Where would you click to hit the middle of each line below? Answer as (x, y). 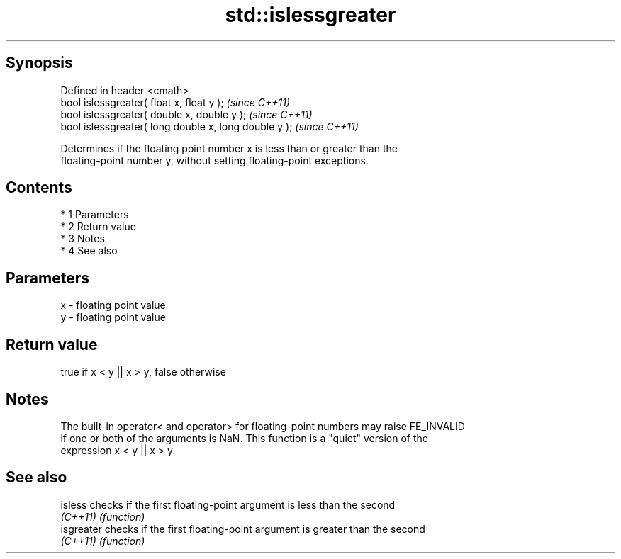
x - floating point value (113, 305)
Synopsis (39, 63)
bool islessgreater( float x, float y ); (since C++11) (175, 102)
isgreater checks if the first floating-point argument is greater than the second (243, 529)
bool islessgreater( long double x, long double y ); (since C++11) (209, 126)
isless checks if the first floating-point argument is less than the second (228, 504)
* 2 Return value (98, 227)
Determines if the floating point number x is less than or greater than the (229, 148)
